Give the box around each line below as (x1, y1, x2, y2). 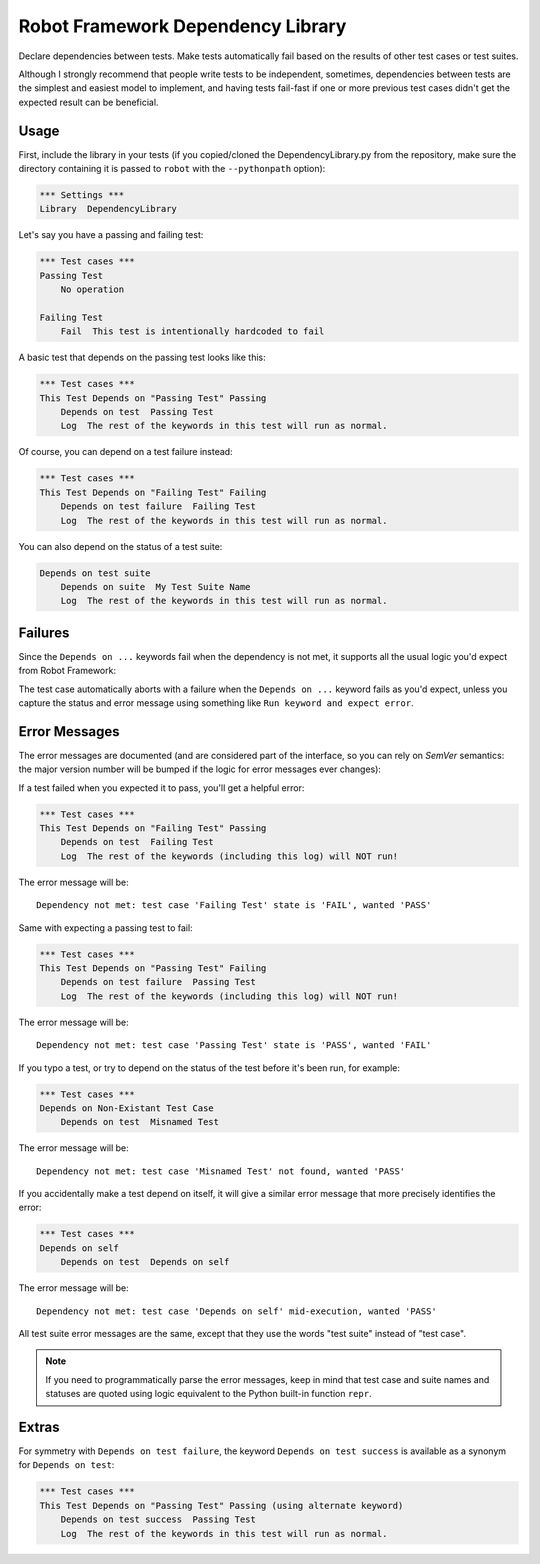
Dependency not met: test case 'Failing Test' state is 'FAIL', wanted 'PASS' (36, 900, 432, 911)
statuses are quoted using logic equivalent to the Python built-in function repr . (45, 1388, 372, 1400)
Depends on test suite (39, 567, 151, 579)
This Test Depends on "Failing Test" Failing (39, 486, 267, 498)
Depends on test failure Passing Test (60, 976, 257, 988)
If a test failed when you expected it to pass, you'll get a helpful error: (18, 781, 305, 794)
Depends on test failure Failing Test (60, 501, 257, 512)
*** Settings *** (39, 190, 125, 200)
